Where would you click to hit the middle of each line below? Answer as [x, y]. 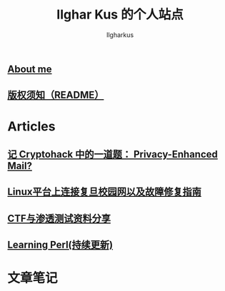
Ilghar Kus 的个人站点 [120, 15]
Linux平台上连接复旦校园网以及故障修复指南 [104, 192]
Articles [31, 126]
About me [30, 69]
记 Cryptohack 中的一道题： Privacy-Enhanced [112, 154]
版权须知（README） [56, 95]
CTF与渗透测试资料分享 [59, 218]
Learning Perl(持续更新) [60, 245]
